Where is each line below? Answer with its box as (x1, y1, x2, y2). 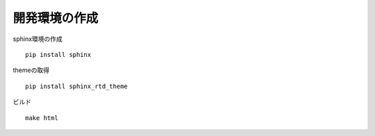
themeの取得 (12, 66, 50, 74)
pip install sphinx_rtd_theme (25, 82, 128, 90)
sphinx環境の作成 (12, 35, 62, 43)
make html (25, 114, 58, 121)
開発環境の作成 (12, 10, 99, 26)
